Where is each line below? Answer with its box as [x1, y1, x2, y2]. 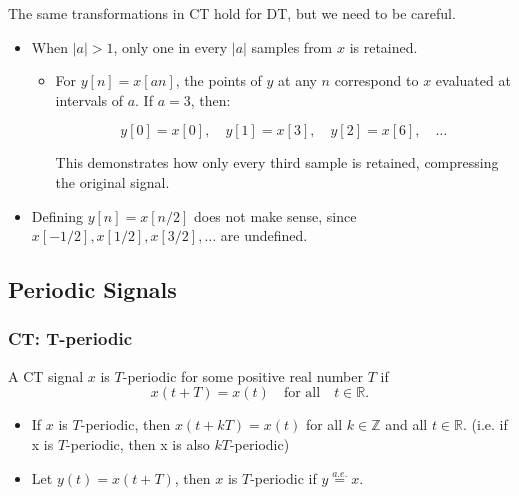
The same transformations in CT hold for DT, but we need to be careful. [8, 3, 456, 23]
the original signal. [55, 171, 170, 192]
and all [385, 414, 428, 435]
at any [278, 70, 317, 91]
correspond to [334, 70, 419, 91]
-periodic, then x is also [66, 433, 210, 454]
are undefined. [220, 225, 308, 246]
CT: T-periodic [8, 326, 133, 351]
